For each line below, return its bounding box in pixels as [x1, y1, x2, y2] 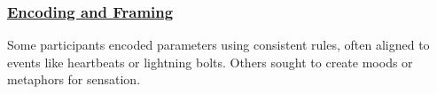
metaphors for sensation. [7, 70, 141, 89]
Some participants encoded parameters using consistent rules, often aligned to [7, 35, 430, 54]
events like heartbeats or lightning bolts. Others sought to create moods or [7, 52, 413, 71]
